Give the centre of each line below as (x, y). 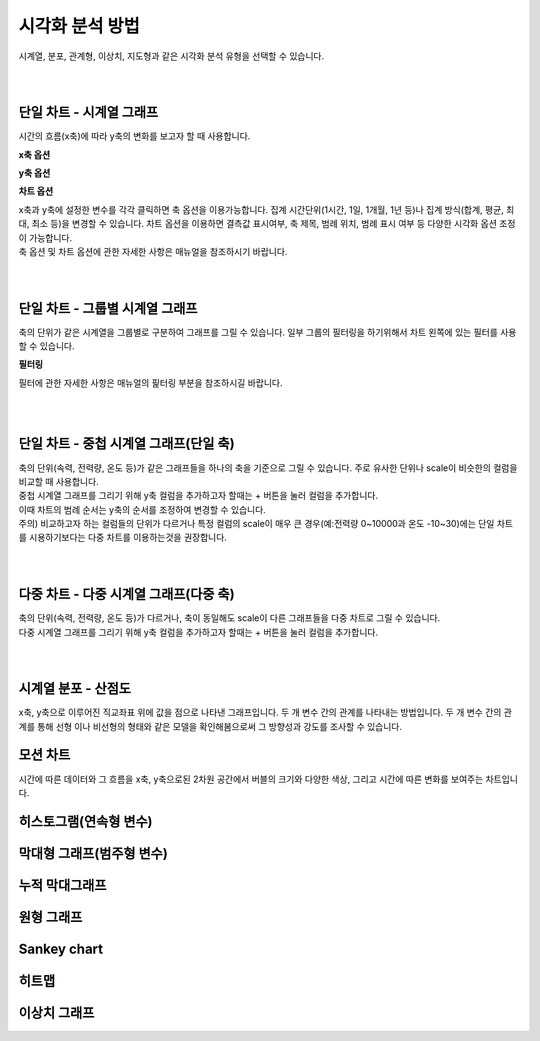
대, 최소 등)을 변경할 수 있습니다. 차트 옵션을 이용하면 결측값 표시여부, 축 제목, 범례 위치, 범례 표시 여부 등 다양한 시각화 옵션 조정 (267, 224)
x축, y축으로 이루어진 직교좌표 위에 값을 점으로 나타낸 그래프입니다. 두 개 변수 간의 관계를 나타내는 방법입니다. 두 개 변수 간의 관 (265, 712)
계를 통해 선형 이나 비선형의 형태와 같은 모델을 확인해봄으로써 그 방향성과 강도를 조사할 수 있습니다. (210, 726)
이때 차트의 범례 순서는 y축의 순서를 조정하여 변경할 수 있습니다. (142, 509)
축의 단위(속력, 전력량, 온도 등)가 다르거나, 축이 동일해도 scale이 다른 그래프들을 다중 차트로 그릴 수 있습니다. (229, 618)
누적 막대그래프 (62, 885)
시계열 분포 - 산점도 (75, 688)
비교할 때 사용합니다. (58, 481)
